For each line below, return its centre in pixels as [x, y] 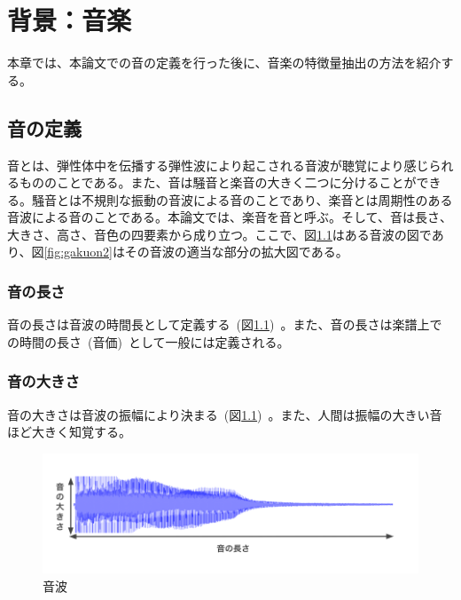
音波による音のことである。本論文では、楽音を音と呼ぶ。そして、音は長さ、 [230, 217]
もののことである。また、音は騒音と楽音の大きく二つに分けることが [218, 182]
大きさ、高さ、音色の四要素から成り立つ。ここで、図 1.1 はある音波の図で [219, 234]
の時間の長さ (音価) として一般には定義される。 [148, 341]
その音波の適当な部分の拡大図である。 [236, 252]
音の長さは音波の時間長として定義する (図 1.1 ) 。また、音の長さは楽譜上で [225, 324]
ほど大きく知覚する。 [69, 432]
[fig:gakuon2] [78, 252]
